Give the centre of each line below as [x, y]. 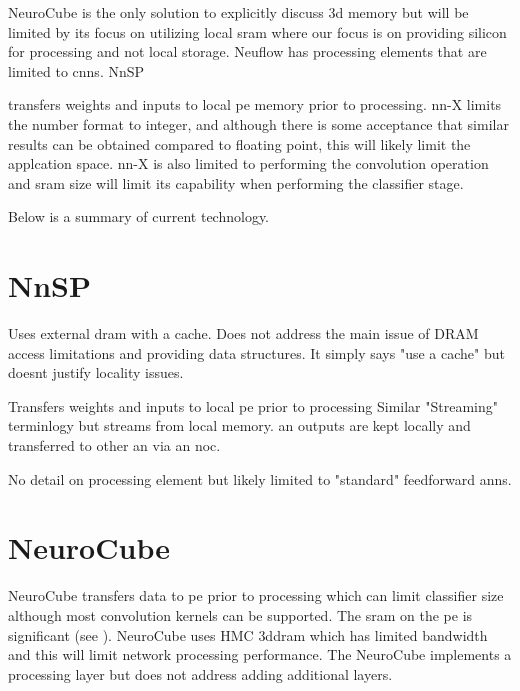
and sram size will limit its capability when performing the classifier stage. [236, 182]
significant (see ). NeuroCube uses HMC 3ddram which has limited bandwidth [248, 634]
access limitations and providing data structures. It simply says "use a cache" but [256, 352]
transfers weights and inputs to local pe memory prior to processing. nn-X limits [255, 104]
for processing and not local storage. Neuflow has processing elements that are [247, 51]
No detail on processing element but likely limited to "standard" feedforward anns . [260, 478]
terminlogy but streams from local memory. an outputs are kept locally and [239, 425]
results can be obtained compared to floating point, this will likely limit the [239, 143]
